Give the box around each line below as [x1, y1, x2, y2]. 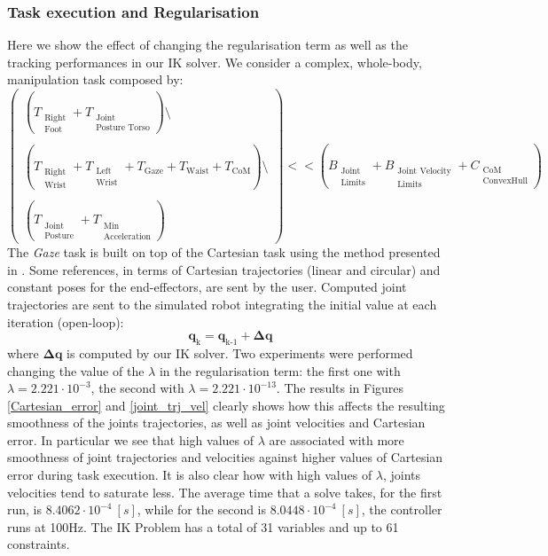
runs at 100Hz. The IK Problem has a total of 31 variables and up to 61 [7, 517, 399, 536]
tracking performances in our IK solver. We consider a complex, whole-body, [7, 52, 422, 71]
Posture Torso [96, 123, 150, 133]
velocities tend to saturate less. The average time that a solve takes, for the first [7, 482, 442, 501]
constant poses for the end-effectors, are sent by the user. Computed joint [7, 278, 407, 296]
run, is [7, 500, 43, 519]
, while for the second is [137, 500, 267, 519]
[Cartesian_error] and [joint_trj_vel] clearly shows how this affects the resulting [7, 395, 445, 414]
